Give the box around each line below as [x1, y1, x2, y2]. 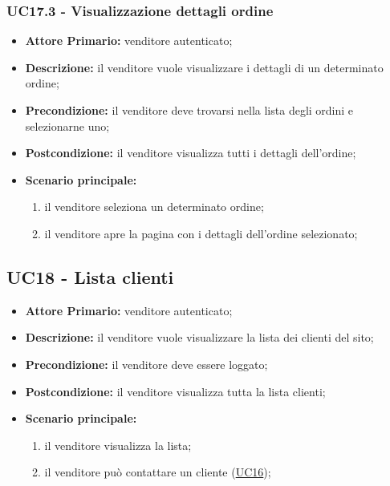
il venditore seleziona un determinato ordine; [44, 198, 264, 215]
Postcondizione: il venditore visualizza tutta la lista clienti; [25, 383, 326, 399]
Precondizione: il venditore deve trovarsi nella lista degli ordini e [25, 102, 354, 118]
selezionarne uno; [25, 117, 110, 134]
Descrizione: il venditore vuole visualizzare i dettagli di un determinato [25, 59, 384, 75]
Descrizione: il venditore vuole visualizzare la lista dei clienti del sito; [25, 329, 374, 346]
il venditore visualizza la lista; [44, 436, 192, 453]
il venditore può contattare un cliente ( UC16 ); [44, 464, 271, 480]
